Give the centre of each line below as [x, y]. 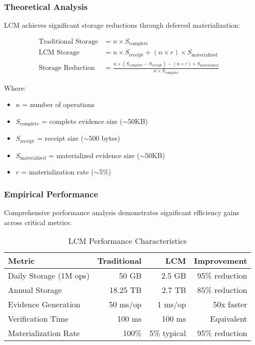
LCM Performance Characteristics [127, 241]
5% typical [168, 333]
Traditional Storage [68, 41]
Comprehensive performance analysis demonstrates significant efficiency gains [122, 212]
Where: [15, 87]
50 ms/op [125, 304]
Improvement [221, 261]
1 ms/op [172, 304]
